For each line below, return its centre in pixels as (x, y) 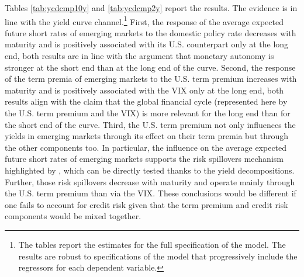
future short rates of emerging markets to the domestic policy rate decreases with (151, 32)
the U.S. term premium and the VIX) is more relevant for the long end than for (148, 113)
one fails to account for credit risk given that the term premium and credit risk (146, 204)
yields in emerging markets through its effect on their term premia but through (147, 136)
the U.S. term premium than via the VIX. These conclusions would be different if (151, 193)
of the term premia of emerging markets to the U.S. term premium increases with (151, 79)
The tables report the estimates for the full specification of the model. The (152, 244)
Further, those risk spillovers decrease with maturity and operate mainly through (150, 181)
